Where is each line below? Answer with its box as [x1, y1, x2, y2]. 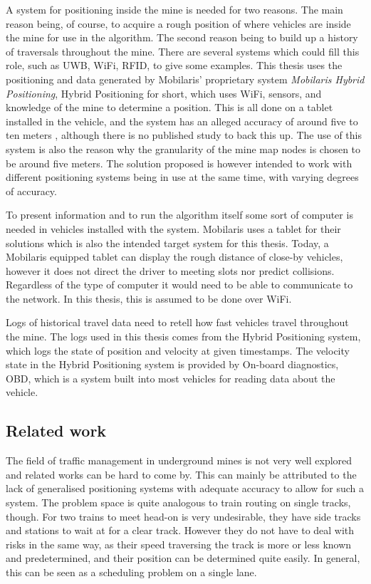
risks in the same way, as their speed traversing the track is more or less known [6, 536, 352, 551]
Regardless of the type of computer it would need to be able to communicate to [6, 277, 353, 292]
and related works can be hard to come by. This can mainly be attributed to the [6, 466, 357, 481]
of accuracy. [6, 183, 57, 198]
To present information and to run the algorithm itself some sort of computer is [6, 207, 353, 222]
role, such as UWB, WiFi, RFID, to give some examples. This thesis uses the [6, 58, 343, 73]
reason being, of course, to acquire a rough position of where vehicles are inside [6, 16, 351, 31]
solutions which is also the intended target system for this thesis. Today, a [6, 235, 329, 250]
